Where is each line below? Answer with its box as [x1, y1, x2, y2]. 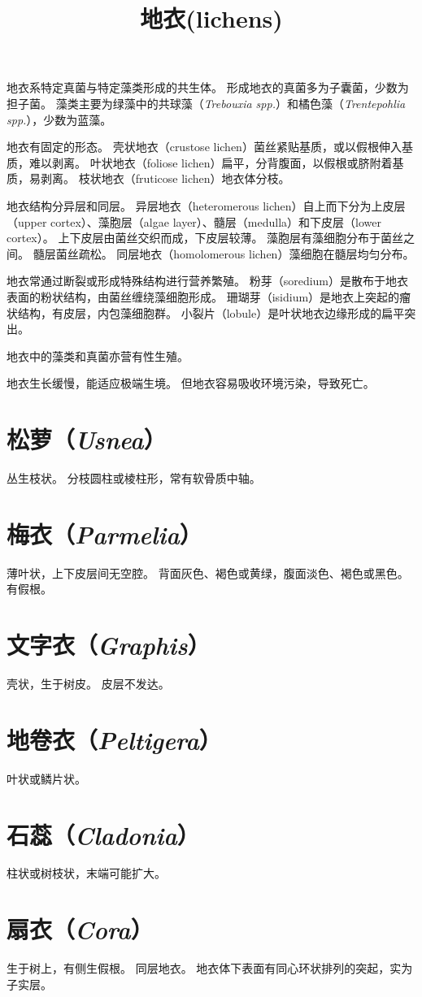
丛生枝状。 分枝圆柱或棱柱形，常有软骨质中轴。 [7, 470, 261, 486]
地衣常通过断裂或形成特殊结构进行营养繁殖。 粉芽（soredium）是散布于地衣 [7, 272, 409, 289]
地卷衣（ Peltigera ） [7, 722, 222, 756]
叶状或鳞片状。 [7, 769, 86, 787]
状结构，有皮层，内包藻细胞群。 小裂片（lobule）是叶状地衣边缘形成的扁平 [7, 304, 405, 321]
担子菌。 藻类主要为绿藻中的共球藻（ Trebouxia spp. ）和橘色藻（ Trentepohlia [7, 94, 406, 111]
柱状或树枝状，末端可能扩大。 [7, 865, 166, 882]
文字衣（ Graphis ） [7, 628, 211, 662]
